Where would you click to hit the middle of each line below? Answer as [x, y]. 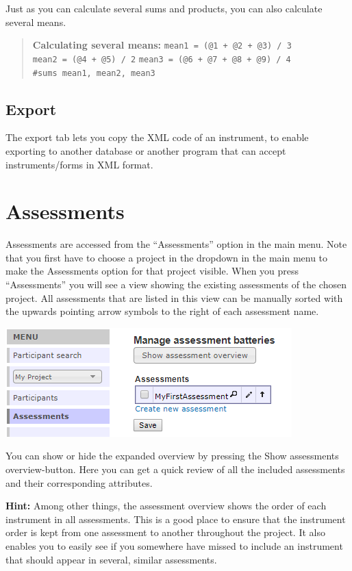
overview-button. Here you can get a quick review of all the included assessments [175, 469]
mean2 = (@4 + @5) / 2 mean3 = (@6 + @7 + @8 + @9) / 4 [162, 59]
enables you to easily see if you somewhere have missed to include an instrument [174, 545]
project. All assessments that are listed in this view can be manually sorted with [174, 297]
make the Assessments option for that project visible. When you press [152, 271]
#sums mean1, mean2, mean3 [94, 73]
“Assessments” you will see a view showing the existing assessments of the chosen [176, 284]
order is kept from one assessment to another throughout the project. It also [165, 532]
